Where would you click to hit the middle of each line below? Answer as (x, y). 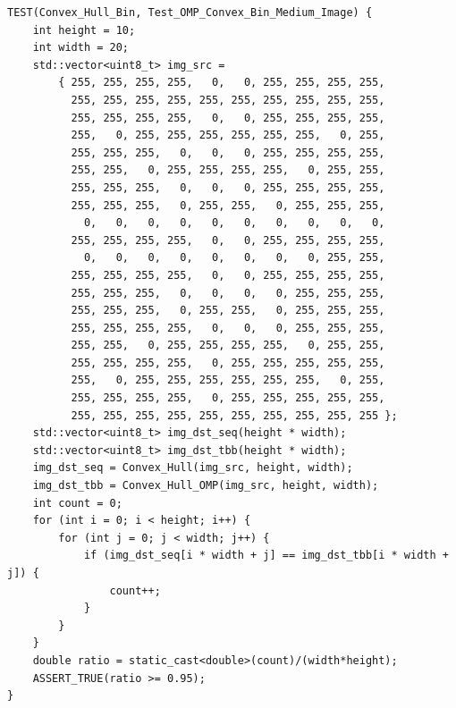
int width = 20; (81, 48)
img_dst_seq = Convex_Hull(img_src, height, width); (193, 468)
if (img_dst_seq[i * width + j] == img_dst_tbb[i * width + (266, 556)
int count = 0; (77, 503)
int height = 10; (84, 30)
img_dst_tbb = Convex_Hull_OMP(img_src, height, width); (206, 486)
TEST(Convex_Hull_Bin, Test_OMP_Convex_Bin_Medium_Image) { (190, 13)
